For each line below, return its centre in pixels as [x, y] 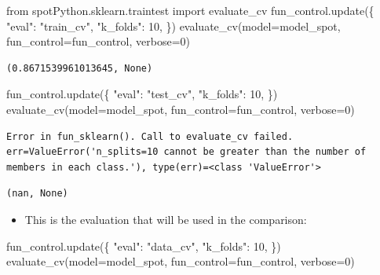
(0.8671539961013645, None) [80, 68]
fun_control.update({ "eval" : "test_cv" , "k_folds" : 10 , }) [142, 94]
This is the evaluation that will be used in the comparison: [166, 219]
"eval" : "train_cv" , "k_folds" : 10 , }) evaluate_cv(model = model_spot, [174, 26]
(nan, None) [37, 194]
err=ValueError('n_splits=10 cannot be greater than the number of [186, 152]
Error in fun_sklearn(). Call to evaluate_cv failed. [150, 136]
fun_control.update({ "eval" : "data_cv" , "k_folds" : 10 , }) [144, 246]
